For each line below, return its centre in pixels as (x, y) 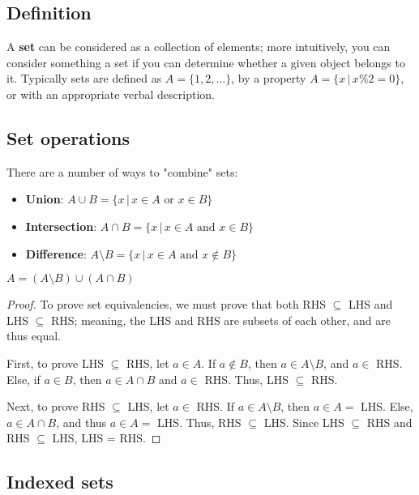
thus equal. (34, 336)
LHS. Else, (387, 406)
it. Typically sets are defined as (84, 78)
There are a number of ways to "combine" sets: (122, 171)
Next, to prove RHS (56, 406)
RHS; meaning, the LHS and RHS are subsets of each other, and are (221, 320)
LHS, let (148, 406)
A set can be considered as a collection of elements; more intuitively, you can (199, 47)
